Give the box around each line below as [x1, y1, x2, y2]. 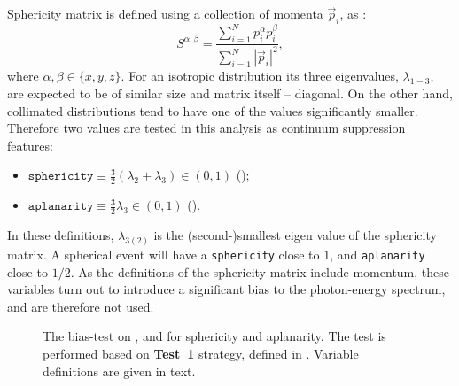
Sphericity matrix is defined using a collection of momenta [7, 4, 323, 22]
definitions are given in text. [43, 361, 196, 380]
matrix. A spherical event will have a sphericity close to [7, 244, 320, 263]
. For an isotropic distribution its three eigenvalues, [121, 66, 399, 85]
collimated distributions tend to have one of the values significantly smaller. [7, 101, 418, 120]
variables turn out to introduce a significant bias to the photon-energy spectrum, [7, 280, 446, 298]
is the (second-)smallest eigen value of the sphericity [153, 226, 437, 244]
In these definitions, [7, 226, 114, 244]
